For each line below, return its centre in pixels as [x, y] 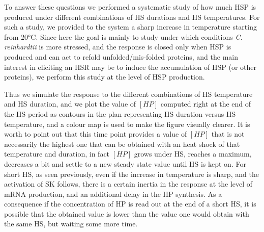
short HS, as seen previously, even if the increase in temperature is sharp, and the [131, 174]
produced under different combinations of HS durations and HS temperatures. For [132, 17]
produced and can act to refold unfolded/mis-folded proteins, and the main [121, 56]
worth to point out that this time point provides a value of [96, 134]
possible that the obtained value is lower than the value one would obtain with [127, 213]
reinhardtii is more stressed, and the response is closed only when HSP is [118, 47]
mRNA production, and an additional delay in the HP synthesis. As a [113, 194]
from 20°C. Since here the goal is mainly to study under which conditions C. [123, 36]
